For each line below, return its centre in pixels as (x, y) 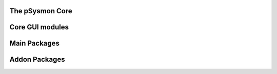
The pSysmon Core (41, 11)
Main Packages (35, 43)
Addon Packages (37, 60)
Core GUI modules (39, 27)
